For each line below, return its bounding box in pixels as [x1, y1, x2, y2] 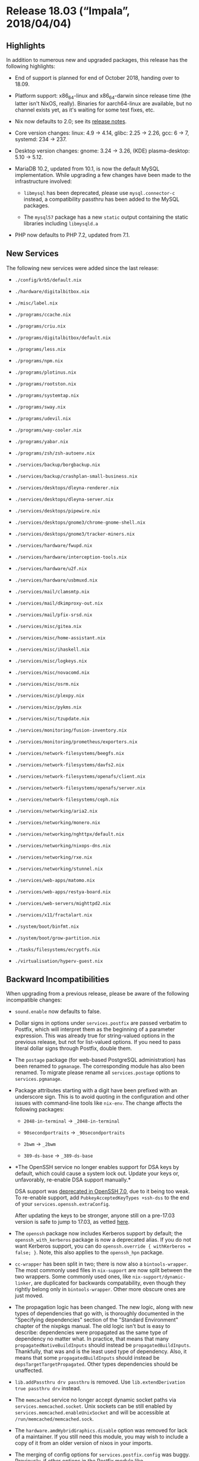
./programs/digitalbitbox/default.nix [14, 335, 111, 341]
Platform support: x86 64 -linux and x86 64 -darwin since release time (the [14, 92, 191, 101]
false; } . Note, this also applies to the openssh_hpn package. [14, 1249, 164, 1256]
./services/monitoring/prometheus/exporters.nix [14, 739, 138, 745]
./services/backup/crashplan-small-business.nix [14, 473, 138, 479]
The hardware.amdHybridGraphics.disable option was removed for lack [14, 1427, 188, 1434]
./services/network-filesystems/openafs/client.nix [14, 773, 146, 779]
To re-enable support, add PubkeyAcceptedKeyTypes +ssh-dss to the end [14, 1194, 189, 1201]
